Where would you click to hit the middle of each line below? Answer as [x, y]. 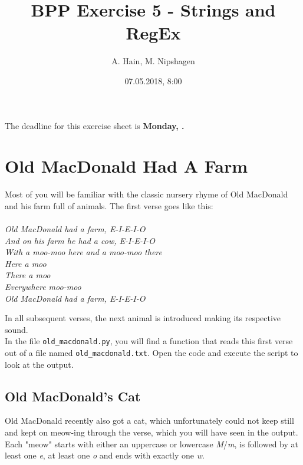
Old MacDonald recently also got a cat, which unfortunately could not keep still [149, 421]
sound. [17, 329]
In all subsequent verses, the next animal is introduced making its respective [143, 318]
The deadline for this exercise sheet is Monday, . [95, 125]
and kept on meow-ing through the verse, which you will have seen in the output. [151, 432]
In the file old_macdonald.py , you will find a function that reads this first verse [149, 341]
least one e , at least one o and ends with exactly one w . [105, 455]
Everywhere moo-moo [43, 286]
